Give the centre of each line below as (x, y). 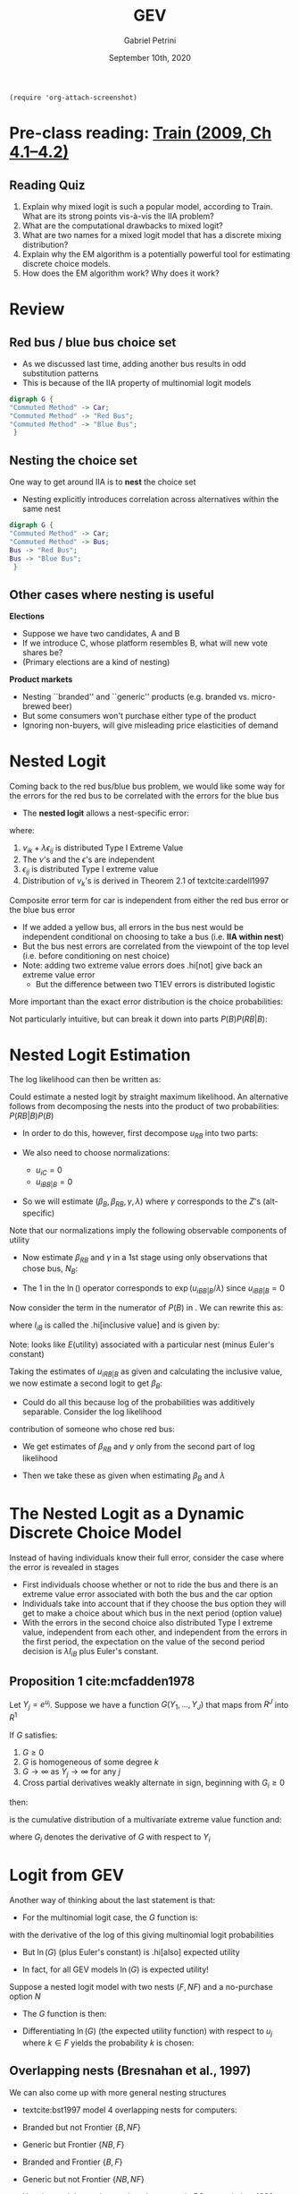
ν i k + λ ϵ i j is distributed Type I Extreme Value (103, 849)
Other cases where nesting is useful (112, 595)
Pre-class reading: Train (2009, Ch (141, 133)
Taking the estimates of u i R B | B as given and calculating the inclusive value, (146, 1372)
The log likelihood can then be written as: (85, 1080)
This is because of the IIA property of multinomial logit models (137, 382)
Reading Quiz (47, 185)
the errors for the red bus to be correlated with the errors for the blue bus (144, 796)
